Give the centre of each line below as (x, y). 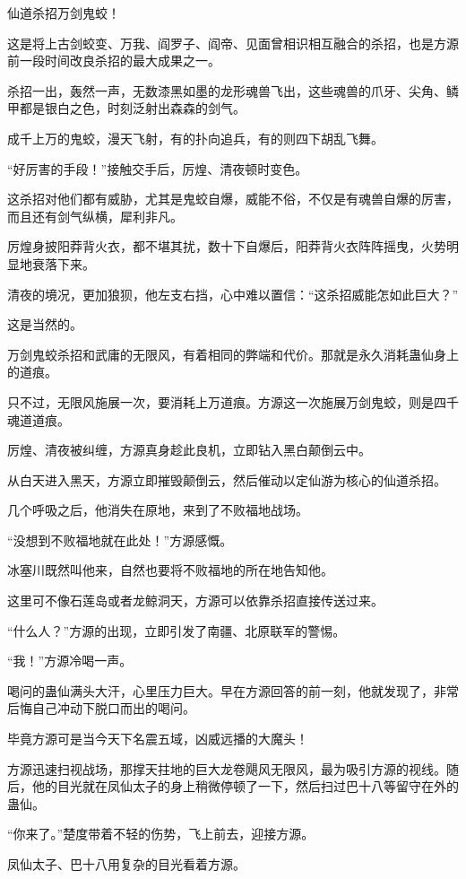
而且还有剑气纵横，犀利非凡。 (95, 216)
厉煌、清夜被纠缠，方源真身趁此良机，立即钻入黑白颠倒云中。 (189, 450)
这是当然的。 (45, 324)
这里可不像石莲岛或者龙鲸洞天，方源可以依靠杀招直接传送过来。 (195, 601)
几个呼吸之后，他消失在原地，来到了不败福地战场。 (158, 510)
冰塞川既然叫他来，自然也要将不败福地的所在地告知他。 (170, 570)
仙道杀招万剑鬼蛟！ (64, 13)
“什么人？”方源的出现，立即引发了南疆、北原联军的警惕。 (177, 630)
